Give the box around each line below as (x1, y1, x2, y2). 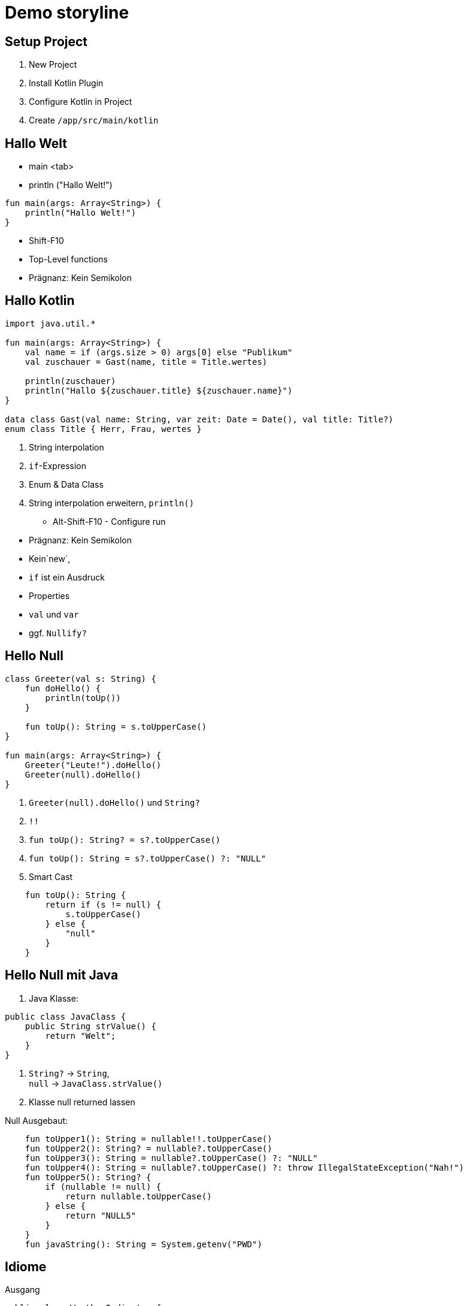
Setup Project (5, 34, 88, 49)
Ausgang (5, 1284, 40, 1295)
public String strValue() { (25, 1021, 156, 1031)
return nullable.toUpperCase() (65, 1191, 212, 1201)
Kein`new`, (29, 553, 71, 564)
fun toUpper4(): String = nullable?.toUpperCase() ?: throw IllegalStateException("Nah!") (25, 1162, 465, 1172)
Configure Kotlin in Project (29, 96, 132, 107)
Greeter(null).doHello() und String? (29, 797, 200, 808)
